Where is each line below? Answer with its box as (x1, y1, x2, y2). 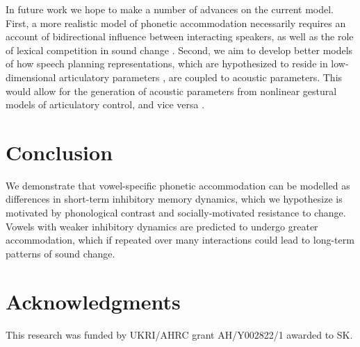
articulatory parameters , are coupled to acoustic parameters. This (59, 69, 343, 84)
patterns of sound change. (6, 246, 115, 260)
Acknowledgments (6, 287, 181, 315)
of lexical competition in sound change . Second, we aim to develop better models (6, 42, 353, 57)
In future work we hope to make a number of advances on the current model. (6, 2, 334, 16)
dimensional (6, 69, 56, 84)
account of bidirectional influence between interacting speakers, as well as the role (6, 29, 354, 44)
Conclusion (6, 137, 113, 166)
